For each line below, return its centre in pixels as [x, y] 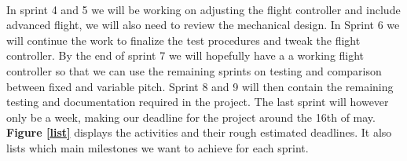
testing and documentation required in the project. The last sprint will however [198, 102]
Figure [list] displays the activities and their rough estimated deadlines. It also [199, 132]
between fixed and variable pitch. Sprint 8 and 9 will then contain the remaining [200, 86]
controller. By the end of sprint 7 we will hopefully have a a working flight [185, 55]
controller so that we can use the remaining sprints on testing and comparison [194, 70]
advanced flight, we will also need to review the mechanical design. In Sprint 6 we [203, 25]
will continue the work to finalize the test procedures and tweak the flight [183, 40]
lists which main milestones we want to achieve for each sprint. [158, 147]
